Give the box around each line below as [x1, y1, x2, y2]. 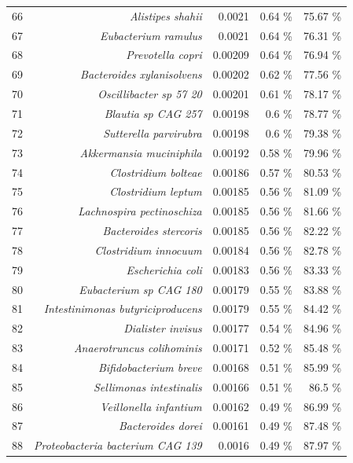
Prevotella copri [126, 46, 202, 63]
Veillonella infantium [100, 398, 202, 414]
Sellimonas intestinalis [93, 378, 202, 395]
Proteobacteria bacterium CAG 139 [34, 437, 202, 454]
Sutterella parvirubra [103, 124, 202, 141]
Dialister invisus [123, 320, 202, 336]
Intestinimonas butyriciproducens [43, 300, 202, 317]
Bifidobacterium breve [97, 358, 202, 375]
